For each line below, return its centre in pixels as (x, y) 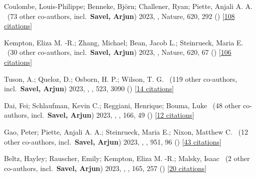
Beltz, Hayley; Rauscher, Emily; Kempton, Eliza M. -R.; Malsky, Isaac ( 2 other (127, 158)
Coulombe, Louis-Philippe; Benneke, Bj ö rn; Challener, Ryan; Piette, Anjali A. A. (128, 6)
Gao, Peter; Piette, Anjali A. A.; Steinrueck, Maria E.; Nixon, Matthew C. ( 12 (126, 131)
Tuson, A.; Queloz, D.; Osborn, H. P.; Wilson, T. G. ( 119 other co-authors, (121, 79)
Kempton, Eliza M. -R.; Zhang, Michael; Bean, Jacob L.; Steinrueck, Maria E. (124, 42)
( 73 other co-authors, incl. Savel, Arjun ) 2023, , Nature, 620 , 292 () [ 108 (121, 16)
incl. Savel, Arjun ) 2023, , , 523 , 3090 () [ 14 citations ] (89, 88)
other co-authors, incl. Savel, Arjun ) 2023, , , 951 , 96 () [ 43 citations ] (113, 141)
